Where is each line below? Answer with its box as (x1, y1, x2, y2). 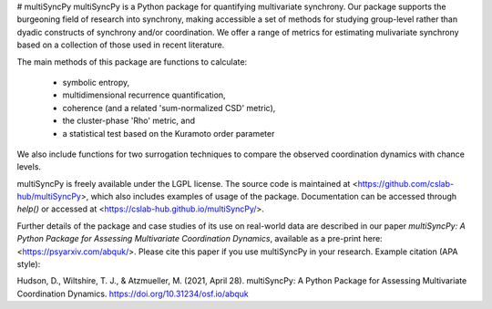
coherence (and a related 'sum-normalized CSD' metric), (62, 102, 276, 113)
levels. (16, 161, 41, 172)
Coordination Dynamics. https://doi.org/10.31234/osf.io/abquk (16, 288, 250, 299)
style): (16, 259, 41, 270)
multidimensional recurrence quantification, (62, 89, 227, 100)
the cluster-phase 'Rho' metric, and (62, 115, 196, 127)
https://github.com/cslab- (357, 178, 455, 189)
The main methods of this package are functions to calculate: (16, 56, 248, 67)
